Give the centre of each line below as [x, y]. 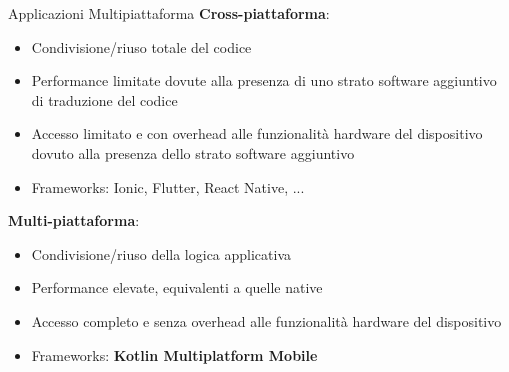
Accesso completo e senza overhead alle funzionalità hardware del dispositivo [266, 320]
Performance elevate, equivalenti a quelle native [177, 287]
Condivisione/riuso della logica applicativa [161, 253]
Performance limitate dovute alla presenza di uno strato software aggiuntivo [264, 80]
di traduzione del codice [104, 99]
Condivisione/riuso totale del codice [141, 46]
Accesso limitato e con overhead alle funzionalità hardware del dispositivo [257, 133]
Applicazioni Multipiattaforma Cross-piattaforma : [169, 13]
